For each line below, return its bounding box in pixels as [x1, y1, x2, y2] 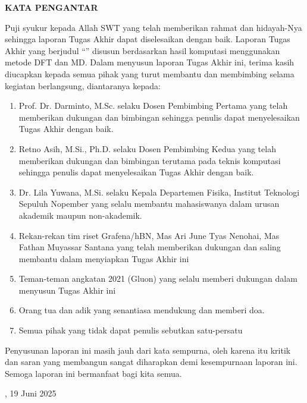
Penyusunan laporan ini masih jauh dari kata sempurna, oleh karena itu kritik [5, 344, 291, 356]
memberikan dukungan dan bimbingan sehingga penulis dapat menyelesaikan [18, 111, 300, 123]
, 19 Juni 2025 [5, 387, 57, 399]
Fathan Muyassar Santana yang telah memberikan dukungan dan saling [18, 241, 281, 253]
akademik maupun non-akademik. [18, 209, 142, 221]
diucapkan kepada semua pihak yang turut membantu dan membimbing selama [5, 67, 295, 80]
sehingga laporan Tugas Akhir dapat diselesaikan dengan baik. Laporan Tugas [5, 33, 290, 45]
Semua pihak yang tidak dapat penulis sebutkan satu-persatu [18, 324, 243, 336]
